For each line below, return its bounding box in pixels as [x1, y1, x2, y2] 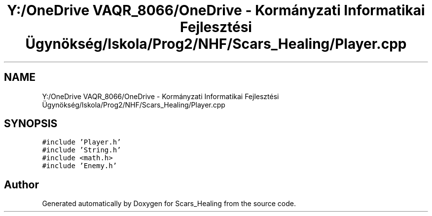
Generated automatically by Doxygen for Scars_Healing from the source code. [42, 199, 296, 208]
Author [4, 178, 39, 191]
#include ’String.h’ [42, 146, 121, 154]
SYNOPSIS [4, 117, 58, 130]
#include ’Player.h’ [42, 138, 121, 146]
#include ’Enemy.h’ [42, 162, 117, 170]
